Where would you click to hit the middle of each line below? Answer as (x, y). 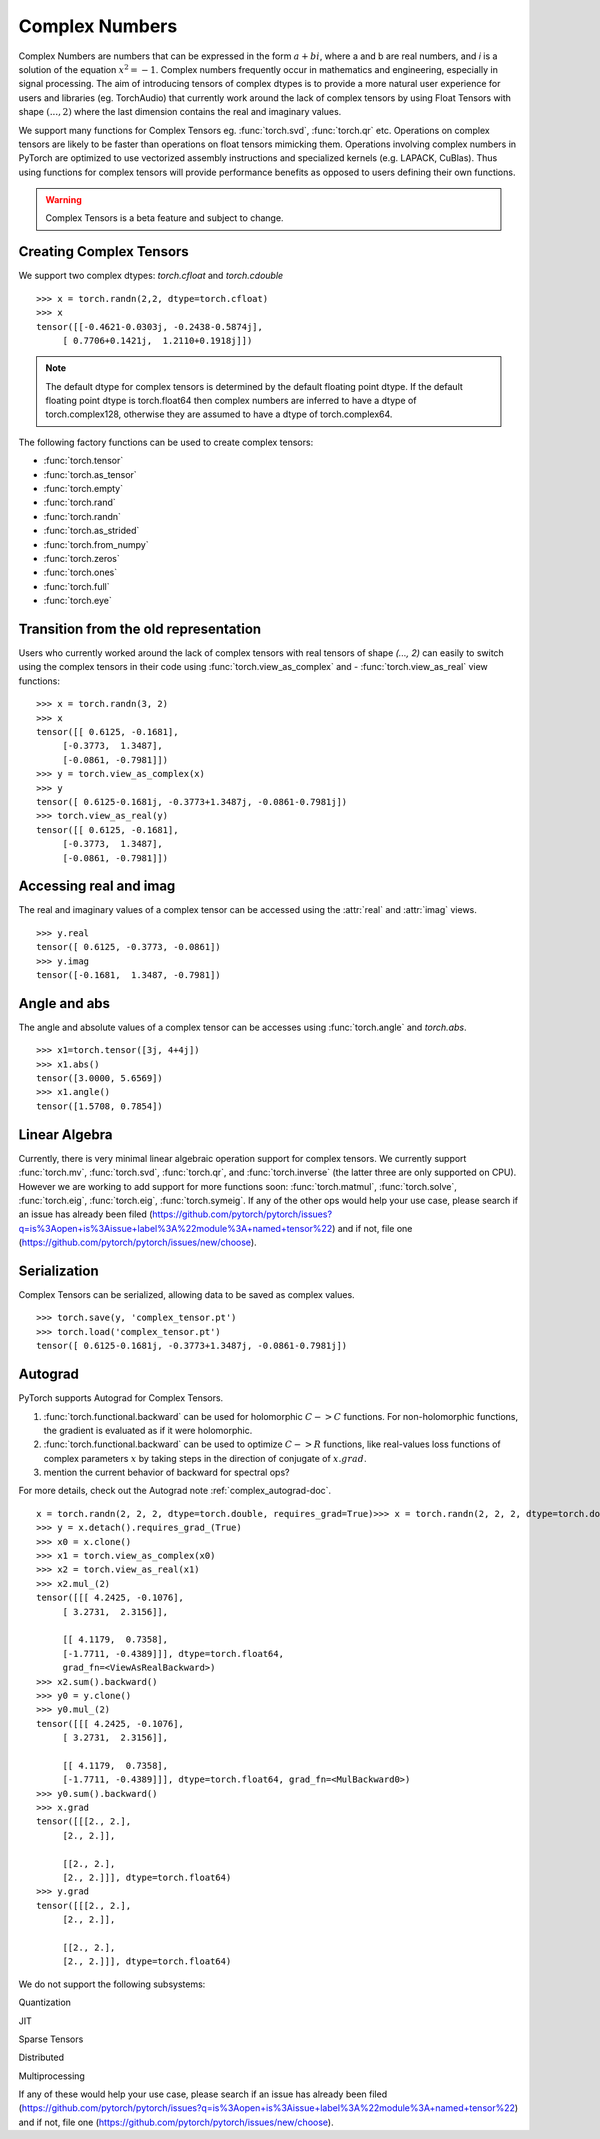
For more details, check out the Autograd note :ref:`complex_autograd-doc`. (175, 1491)
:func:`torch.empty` (83, 489)
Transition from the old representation (140, 628)
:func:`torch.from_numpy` (96, 544)
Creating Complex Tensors (103, 251)
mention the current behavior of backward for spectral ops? (166, 1472)
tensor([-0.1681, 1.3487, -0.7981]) (129, 975)
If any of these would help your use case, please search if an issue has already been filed (203, 2094)
